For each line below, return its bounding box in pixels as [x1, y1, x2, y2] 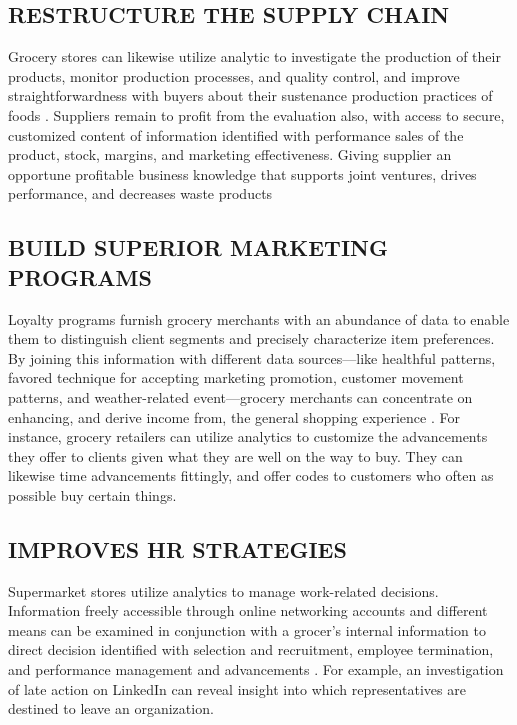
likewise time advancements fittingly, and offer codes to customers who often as [8, 465, 494, 486]
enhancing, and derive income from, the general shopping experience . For [8, 406, 460, 427]
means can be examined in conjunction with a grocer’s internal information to [8, 619, 486, 640]
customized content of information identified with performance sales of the [8, 124, 464, 145]
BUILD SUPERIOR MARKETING [8, 232, 388, 263]
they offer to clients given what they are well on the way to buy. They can [8, 445, 463, 466]
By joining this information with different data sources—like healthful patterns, [8, 347, 496, 368]
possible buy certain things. [8, 484, 177, 505]
